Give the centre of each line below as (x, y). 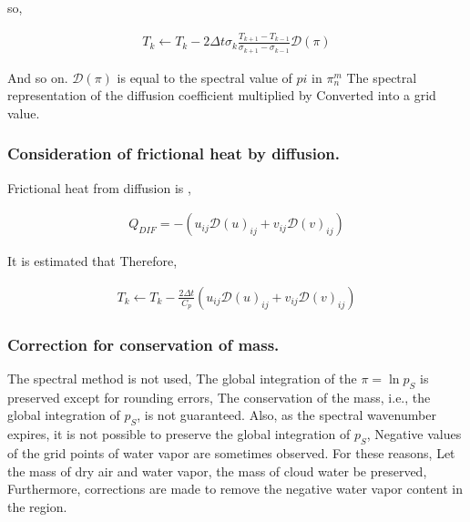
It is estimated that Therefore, (92, 261)
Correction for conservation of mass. (143, 344)
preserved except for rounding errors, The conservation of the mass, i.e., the (219, 397)
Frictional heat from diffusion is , (99, 187)
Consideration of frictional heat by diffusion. (174, 154)
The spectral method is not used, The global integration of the (182, 379)
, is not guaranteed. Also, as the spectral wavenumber (286, 415)
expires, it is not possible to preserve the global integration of (179, 434)
